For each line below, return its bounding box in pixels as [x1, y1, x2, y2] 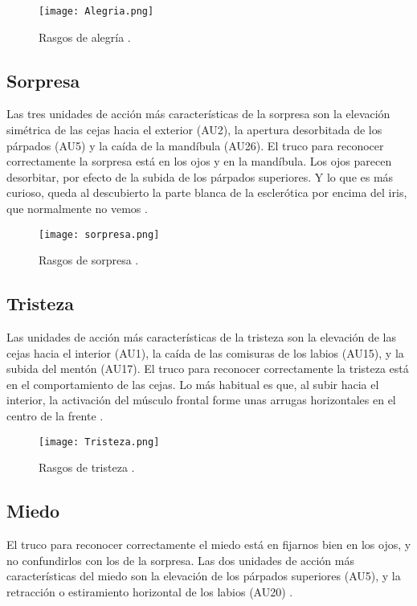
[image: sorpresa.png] [39, 228, 160, 240]
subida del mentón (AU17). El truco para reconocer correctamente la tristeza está [6, 360, 409, 377]
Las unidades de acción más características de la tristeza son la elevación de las [6, 329, 397, 346]
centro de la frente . [6, 407, 104, 424]
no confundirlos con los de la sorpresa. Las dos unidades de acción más [6, 551, 354, 568]
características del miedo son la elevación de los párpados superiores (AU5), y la [6, 567, 401, 584]
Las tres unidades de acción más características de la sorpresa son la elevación [6, 105, 390, 122]
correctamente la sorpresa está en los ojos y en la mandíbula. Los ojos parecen [6, 153, 392, 170]
